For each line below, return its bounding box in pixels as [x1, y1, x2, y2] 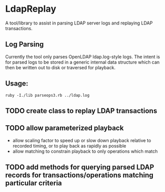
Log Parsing [5, 40, 44, 49]
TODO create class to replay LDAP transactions [5, 106, 157, 115]
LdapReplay [5, 3, 56, 15]
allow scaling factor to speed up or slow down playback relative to [12, 137, 151, 143]
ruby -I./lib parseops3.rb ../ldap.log [5, 93, 90, 98]
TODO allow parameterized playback [5, 124, 124, 132]
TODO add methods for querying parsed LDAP [5, 163, 154, 172]
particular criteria [5, 179, 62, 187]
